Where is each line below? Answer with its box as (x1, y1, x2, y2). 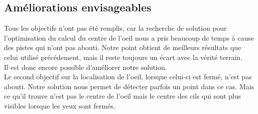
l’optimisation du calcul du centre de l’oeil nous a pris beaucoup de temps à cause (4, 32, 254, 43)
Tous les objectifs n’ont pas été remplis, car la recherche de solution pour (4, 23, 227, 33)
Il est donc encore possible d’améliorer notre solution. (4, 61, 167, 72)
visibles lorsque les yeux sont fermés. (4, 100, 116, 111)
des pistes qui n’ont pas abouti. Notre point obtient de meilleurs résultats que (4, 42, 241, 53)
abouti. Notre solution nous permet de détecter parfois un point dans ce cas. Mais (4, 81, 254, 91)
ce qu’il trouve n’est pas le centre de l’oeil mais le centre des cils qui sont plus (4, 91, 241, 101)
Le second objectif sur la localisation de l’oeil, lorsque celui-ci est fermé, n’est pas (4, 71, 252, 82)
